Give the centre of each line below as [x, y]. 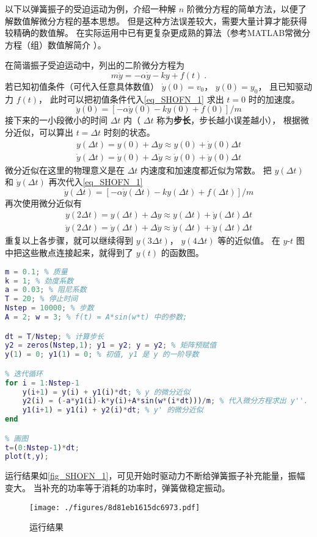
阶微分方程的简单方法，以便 [242, 9]
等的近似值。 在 [249, 240]
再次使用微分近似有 [43, 203]
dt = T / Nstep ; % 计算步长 [55, 336]
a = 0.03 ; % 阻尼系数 [46, 290]
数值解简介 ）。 [77, 44]
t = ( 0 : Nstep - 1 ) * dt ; [42, 447]
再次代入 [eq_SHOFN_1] [96, 182]
